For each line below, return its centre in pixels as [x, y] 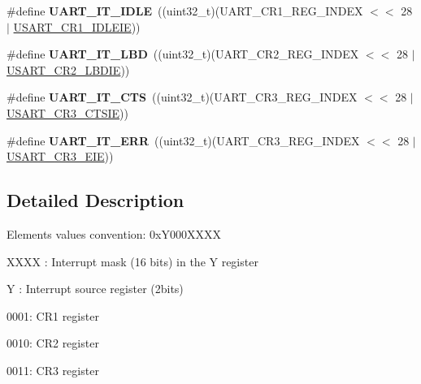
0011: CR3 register [53, 370]
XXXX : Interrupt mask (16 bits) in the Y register [132, 261]
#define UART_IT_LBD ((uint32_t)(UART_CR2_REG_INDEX [183, 54]
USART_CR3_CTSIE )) [67, 112]
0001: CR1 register [53, 315]
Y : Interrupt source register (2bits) [95, 289]
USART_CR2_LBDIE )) [68, 69]
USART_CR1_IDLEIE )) [77, 26]
